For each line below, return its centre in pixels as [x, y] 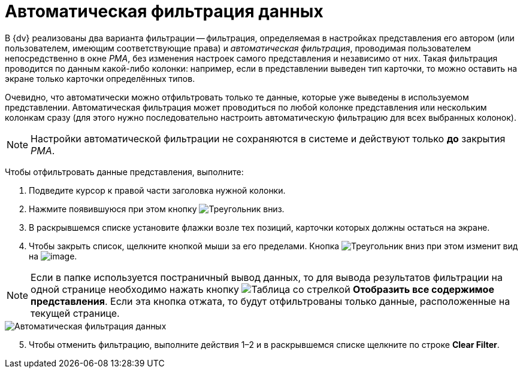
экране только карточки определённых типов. [100, 78]
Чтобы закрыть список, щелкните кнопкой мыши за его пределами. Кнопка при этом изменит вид [273, 246]
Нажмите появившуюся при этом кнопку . [157, 209]
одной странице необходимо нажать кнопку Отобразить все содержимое [262, 289]
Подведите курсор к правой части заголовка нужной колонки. [157, 190]
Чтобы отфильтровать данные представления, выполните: [124, 172]
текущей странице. [75, 313]
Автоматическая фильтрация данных [164, 11]
